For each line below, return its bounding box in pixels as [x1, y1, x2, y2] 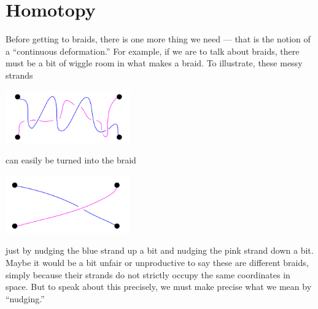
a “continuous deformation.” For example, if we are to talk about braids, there [6, 44, 300, 57]
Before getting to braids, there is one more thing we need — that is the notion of [6, 33, 311, 45]
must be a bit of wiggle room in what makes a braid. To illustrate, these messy [6, 57, 303, 69]
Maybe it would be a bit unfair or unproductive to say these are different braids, [6, 256, 309, 269]
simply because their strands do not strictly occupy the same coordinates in [6, 268, 290, 281]
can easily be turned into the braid [6, 154, 136, 166]
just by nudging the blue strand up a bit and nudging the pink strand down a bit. [6, 244, 314, 257]
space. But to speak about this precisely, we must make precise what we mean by [6, 280, 312, 293]
